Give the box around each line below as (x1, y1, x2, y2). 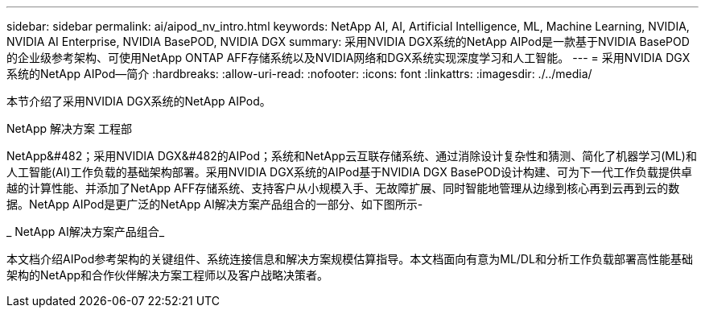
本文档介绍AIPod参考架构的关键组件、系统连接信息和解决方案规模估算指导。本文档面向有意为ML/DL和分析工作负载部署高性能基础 (6, 252, 693, 266)
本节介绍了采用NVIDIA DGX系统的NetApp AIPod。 (6, 94, 271, 108)
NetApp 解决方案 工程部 (6, 122, 132, 135)
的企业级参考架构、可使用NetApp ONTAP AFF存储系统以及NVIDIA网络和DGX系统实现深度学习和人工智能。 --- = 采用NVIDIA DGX (6, 51, 691, 64)
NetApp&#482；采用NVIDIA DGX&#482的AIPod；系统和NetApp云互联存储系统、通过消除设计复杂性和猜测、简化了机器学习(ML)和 (6, 149, 697, 163)
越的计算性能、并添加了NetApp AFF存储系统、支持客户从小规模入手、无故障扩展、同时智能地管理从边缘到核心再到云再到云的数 (6, 181, 680, 195)
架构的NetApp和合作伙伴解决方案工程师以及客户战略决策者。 (6, 268, 329, 282)
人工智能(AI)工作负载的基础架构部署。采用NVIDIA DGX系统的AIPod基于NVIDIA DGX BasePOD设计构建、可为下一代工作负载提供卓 (6, 165, 693, 179)
